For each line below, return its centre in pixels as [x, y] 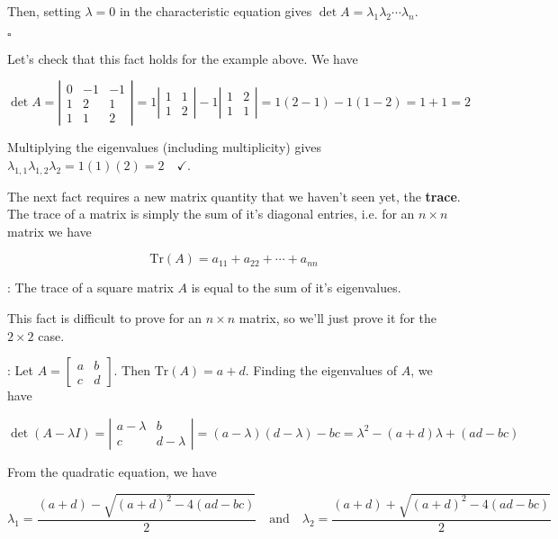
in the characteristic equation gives [216, 11]
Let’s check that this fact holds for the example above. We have [183, 58]
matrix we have [49, 231]
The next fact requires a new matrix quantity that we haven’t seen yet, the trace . [234, 196]
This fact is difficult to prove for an [105, 317]
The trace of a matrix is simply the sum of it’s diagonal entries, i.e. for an [211, 214]
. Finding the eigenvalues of [321, 370]
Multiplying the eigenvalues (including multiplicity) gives [165, 147]
